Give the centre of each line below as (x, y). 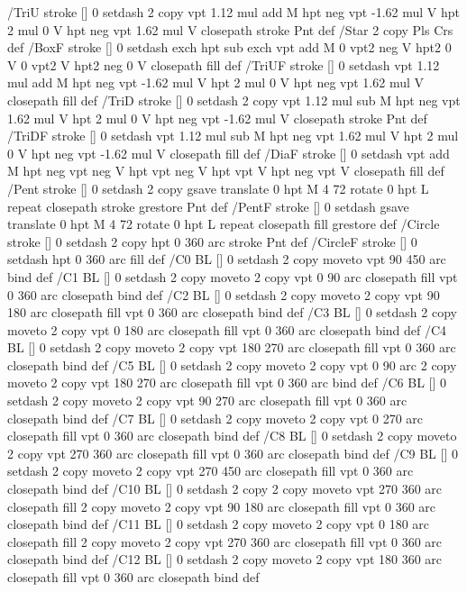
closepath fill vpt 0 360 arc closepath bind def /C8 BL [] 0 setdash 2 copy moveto (232, 436)
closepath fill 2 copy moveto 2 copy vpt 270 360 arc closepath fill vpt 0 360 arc (225, 541)
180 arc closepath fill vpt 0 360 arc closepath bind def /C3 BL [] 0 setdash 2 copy (232, 312)
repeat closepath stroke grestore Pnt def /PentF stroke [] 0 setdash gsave (208, 206)
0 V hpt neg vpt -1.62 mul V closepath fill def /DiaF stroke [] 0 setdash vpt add (229, 153)
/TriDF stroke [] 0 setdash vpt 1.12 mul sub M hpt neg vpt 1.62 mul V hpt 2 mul (233, 136)
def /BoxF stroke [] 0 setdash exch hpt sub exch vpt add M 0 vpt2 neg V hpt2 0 (229, 47)
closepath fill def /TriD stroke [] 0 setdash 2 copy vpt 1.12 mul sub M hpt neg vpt (234, 100)
